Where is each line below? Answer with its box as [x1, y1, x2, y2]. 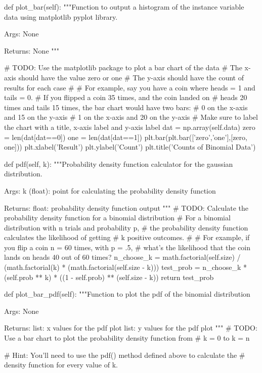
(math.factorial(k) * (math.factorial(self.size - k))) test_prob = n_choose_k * [4, 262, 247, 272]
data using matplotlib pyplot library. [4, 11, 118, 22]
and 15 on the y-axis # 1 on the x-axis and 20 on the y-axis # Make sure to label [4, 112, 258, 122]
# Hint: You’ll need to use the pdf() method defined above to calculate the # [4, 349, 245, 360]
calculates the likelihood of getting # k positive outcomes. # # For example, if [4, 232, 250, 243]
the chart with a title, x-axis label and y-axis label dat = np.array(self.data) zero [4, 121, 255, 132]
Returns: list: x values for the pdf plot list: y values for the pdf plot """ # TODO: [4, 322, 257, 333]
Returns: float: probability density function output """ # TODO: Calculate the [4, 202, 249, 213]
